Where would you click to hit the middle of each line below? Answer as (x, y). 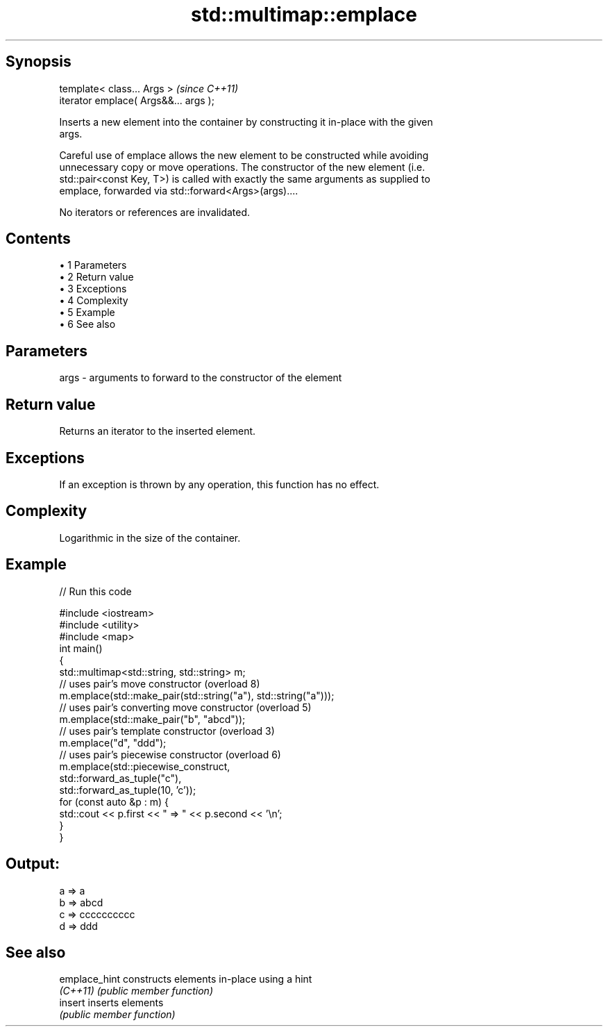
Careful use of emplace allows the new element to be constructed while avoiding (244, 155)
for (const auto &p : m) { (114, 801)
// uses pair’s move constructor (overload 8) (160, 683)
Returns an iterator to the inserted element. (158, 431)
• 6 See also (87, 324)
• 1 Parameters (93, 265)
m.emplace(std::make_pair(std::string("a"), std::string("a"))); (197, 695)
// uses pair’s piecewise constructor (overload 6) (170, 754)
